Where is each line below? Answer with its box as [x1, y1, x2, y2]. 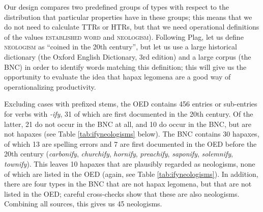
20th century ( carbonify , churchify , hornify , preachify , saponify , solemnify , [4, 148, 233, 159]
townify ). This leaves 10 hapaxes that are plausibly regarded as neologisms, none [4, 158, 255, 169]
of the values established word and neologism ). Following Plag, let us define [4, 31, 244, 42]
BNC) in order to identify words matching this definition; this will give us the [4, 61, 247, 72]
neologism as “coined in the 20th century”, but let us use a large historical [4, 41, 237, 52]
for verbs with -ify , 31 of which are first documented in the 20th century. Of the [4, 108, 253, 119]
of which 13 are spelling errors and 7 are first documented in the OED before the [4, 138, 257, 149]
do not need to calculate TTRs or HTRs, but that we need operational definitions [4, 21, 259, 32]
